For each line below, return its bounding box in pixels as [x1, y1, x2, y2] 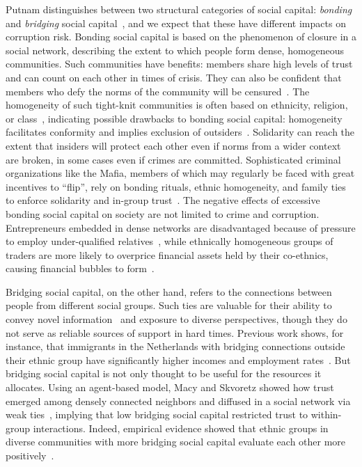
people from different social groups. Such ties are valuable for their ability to [6, 298, 332, 312]
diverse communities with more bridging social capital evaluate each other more [6, 434, 346, 449]
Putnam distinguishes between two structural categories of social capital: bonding [6, 2, 352, 16]
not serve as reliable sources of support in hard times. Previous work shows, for [6, 325, 344, 340]
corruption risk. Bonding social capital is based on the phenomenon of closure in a [6, 29, 356, 44]
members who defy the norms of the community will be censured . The [6, 84, 310, 98]
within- [310, 407, 342, 422]
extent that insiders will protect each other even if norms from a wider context [6, 138, 341, 152]
